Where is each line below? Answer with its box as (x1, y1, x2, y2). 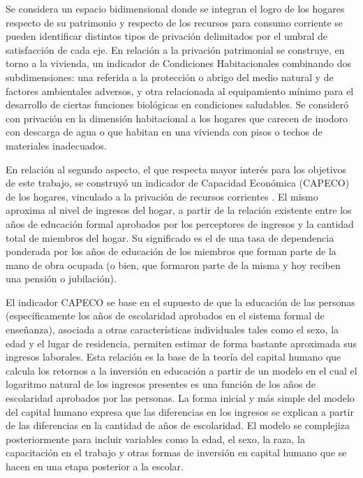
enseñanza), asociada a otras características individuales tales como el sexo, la (6, 322, 339, 337)
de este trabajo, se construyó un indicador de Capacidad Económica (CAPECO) (6, 175, 350, 190)
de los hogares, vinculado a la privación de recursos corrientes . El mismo (6, 189, 318, 203)
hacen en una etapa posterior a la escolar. (6, 459, 184, 473)
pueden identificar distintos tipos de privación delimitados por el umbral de (6, 29, 327, 43)
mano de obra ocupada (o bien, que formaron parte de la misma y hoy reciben (6, 257, 341, 272)
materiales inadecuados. (6, 138, 107, 152)
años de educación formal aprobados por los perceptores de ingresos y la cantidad (6, 216, 354, 231)
